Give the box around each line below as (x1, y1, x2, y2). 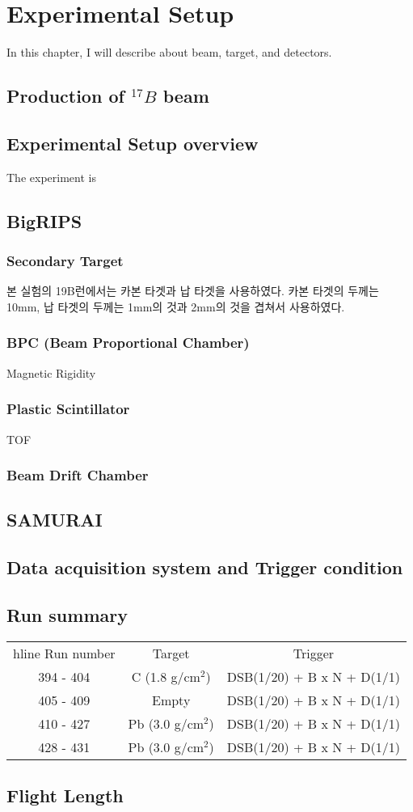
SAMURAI (6, 507, 103, 532)
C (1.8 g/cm (131, 666, 200, 686)
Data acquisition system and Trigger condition (6, 555, 403, 580)
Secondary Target (6, 251, 124, 270)
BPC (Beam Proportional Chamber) (6, 332, 250, 353)
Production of (6, 83, 124, 108)
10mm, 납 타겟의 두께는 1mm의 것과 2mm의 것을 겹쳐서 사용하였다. (6, 298, 345, 315)
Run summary (6, 602, 128, 627)
